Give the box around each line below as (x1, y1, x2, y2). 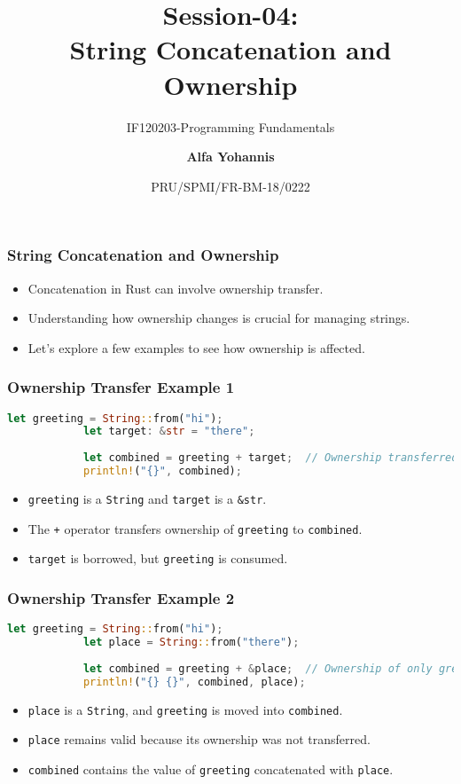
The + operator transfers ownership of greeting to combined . (27, 519, 363, 537)
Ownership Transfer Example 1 (7, 376, 235, 398)
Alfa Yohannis (186, 147, 275, 166)
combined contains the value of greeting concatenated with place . (27, 759, 394, 778)
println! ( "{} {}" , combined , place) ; (82, 675, 306, 688)
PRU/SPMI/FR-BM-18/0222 (151, 176, 310, 195)
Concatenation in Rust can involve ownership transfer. (27, 278, 324, 297)
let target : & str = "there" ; (82, 425, 255, 438)
